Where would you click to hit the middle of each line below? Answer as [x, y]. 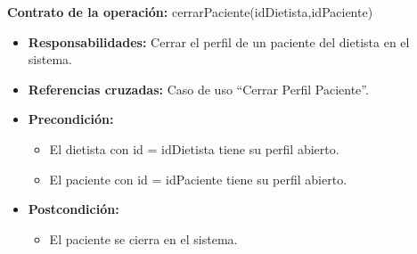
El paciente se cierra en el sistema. [143, 238]
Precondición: [71, 119]
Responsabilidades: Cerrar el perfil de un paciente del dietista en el [219, 41]
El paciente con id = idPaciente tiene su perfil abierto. [198, 179]
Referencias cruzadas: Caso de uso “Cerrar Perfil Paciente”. [198, 89]
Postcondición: [74, 209]
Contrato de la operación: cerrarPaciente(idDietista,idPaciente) [190, 12]
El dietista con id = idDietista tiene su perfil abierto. [194, 148]
